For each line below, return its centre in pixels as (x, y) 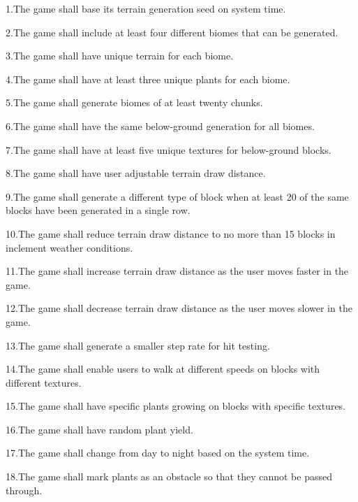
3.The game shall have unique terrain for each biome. (120, 56)
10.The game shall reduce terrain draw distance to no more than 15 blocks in (171, 233)
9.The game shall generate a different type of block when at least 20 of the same (177, 196)
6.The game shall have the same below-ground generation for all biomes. (160, 125)
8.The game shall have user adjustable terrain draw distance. (136, 173)
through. (24, 490)
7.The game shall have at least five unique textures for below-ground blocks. (169, 149)
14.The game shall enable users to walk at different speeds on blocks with (163, 369)
